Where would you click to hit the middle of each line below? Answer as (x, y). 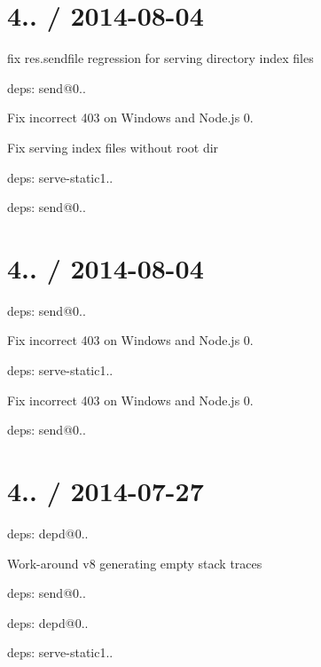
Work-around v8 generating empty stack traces (135, 563)
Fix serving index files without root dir (113, 147)
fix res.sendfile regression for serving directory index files (160, 58)
